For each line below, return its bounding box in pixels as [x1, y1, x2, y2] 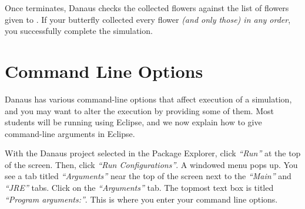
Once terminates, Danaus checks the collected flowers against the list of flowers [5, 2, 289, 13]
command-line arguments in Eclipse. [5, 127, 135, 139]
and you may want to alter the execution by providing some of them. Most [5, 104, 274, 117]
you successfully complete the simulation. [5, 25, 153, 37]
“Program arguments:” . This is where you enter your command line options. [5, 193, 278, 205]
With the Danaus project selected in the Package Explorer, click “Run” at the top [5, 147, 301, 159]
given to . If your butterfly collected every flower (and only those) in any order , [5, 13, 291, 25]
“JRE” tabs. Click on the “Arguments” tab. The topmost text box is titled [5, 181, 274, 194]
